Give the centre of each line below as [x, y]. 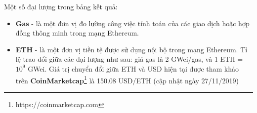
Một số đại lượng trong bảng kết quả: [61, 6]
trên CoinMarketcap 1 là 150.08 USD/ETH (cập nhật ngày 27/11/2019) [127, 79]
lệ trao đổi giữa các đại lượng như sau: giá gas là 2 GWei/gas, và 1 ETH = [129, 59]
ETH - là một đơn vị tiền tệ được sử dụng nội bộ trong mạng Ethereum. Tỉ [131, 49]
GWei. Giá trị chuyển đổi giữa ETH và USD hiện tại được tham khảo [133, 68]
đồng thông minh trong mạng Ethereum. [77, 33]
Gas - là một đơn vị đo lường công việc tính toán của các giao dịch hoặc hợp [132, 23]
